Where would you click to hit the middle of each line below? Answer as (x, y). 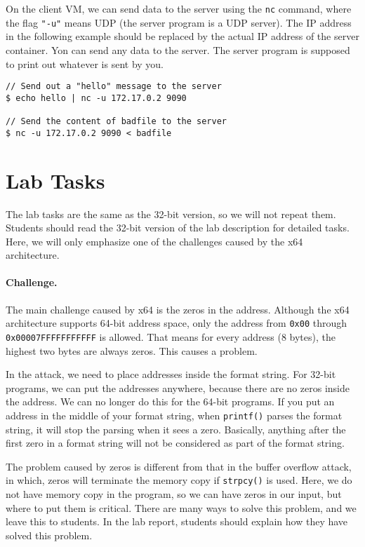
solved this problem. (49, 535)
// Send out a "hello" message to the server (114, 87)
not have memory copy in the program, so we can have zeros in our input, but (174, 494)
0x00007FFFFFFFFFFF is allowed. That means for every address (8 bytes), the (171, 336)
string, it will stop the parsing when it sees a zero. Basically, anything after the (176, 429)
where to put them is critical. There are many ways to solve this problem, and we (181, 507)
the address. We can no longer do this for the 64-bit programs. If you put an (170, 401)
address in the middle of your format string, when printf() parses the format (174, 415)
